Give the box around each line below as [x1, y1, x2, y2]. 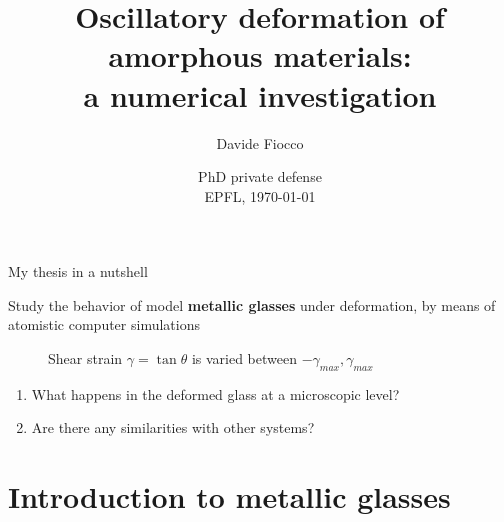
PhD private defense [198, 166, 322, 187]
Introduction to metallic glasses [8, 476, 451, 517]
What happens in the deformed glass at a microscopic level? [31, 383, 400, 404]
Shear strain [48, 348, 123, 369]
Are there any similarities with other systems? [31, 417, 315, 438]
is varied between [191, 348, 297, 369]
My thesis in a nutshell [8, 261, 148, 282]
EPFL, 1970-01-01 [204, 185, 316, 206]
